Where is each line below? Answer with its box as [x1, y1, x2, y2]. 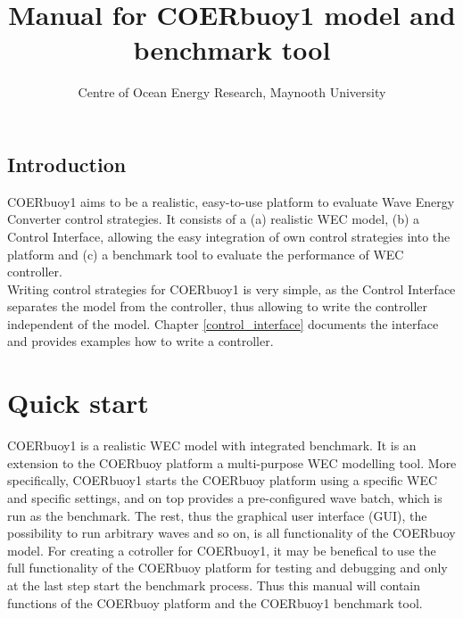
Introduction [7, 150, 127, 177]
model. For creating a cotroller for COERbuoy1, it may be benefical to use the [7, 540, 436, 559]
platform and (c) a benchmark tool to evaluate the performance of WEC [7, 244, 404, 263]
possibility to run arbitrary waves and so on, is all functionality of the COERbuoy [7, 523, 456, 542]
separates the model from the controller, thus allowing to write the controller [7, 297, 428, 316]
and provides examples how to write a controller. [7, 332, 274, 350]
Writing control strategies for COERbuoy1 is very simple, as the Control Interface [7, 279, 456, 298]
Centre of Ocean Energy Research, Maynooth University [78, 83, 386, 102]
